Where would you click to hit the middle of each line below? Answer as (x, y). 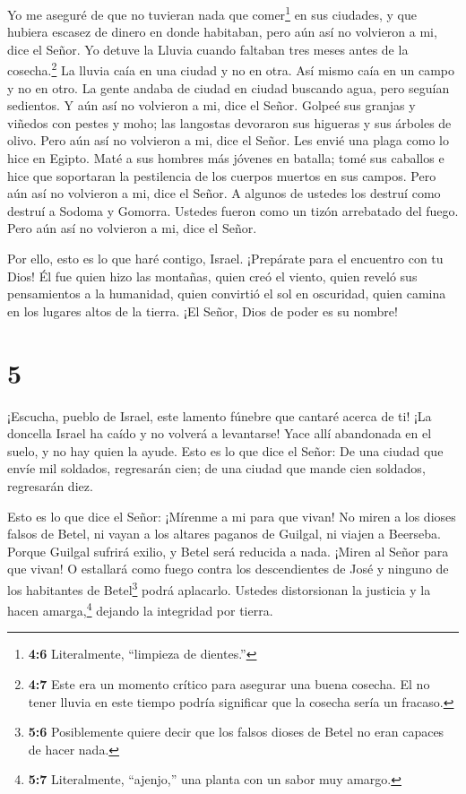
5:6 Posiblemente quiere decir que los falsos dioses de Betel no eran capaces (236, 732)
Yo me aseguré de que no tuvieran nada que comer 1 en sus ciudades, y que (212, 13)
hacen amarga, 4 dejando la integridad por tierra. (140, 609)
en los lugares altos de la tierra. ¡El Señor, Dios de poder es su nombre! (203, 311)
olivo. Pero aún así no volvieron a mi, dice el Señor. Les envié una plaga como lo (228, 140)
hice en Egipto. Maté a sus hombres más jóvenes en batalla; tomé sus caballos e (226, 158)
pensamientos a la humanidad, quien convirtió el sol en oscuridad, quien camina (227, 293)
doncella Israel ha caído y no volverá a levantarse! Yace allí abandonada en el (220, 433)
